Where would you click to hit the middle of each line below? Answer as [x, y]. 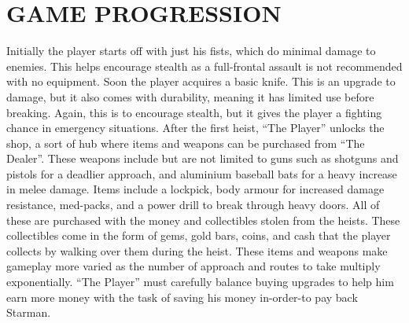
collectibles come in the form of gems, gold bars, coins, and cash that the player [199, 235]
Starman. [29, 312]
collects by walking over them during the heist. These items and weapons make [197, 250]
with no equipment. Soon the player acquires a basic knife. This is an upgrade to [201, 81]
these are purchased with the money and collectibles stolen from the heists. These [203, 220]
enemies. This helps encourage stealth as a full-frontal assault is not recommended [204, 66]
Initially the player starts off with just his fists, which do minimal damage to [191, 51]
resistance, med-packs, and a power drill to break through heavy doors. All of [193, 205]
